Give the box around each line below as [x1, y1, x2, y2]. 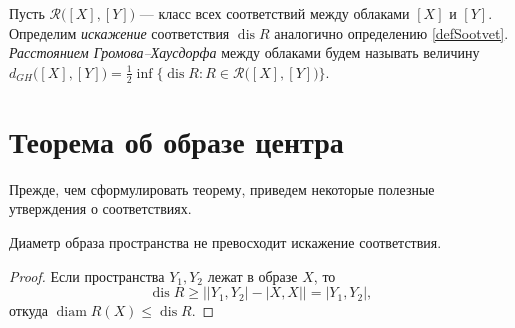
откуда [9, 300, 48, 321]
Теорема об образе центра [9, 120, 344, 161]
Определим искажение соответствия [9, 22, 230, 43]
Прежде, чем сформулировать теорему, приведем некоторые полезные [9, 178, 435, 199]
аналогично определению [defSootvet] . [274, 22, 509, 43]
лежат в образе [207, 265, 298, 286]
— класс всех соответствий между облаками [139, 3, 410, 23]
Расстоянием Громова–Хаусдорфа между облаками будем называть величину [9, 42, 480, 63]
